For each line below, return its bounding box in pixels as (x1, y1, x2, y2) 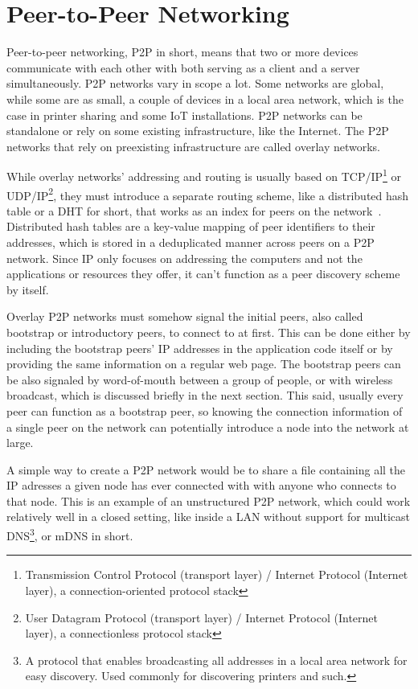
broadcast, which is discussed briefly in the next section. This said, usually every (6, 387, 404, 404)
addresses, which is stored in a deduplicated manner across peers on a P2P (6, 233, 375, 250)
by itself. (6, 281, 49, 297)
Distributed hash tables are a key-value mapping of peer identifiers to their (6, 218, 375, 235)
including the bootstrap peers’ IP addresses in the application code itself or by (6, 339, 393, 356)
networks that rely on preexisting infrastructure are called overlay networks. (6, 137, 380, 154)
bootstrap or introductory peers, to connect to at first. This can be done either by (6, 323, 411, 340)
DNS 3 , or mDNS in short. (6, 525, 133, 543)
